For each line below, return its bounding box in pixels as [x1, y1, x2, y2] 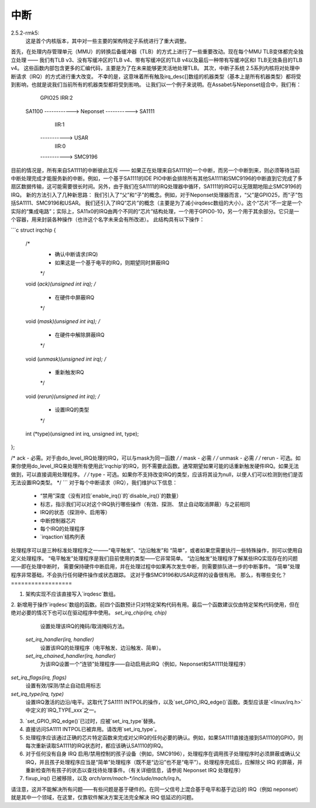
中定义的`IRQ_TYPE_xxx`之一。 [25, 707, 99, 714]
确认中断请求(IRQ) [54, 251, 98, 258]
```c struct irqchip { [11, 226, 56, 234]
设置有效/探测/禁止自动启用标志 [25, 682, 102, 689]
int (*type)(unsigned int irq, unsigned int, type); [25, 430, 139, 437]
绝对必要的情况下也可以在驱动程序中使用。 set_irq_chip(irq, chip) [11, 609, 167, 616]
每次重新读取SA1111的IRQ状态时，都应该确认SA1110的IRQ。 [25, 742, 166, 749]
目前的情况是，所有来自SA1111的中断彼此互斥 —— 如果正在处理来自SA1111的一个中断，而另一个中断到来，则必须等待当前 [11, 167, 300, 174]
